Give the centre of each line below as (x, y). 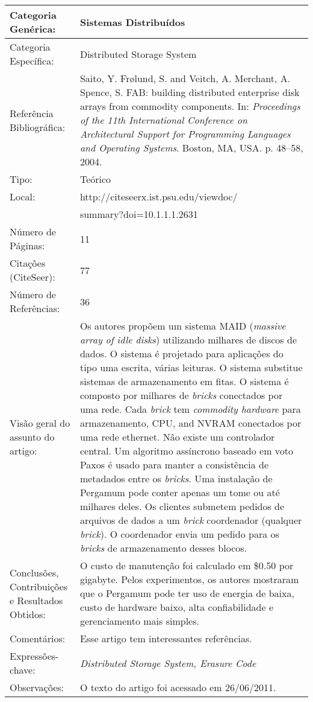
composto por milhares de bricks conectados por (181, 395)
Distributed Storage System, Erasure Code (168, 663)
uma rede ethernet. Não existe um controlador (177, 437)
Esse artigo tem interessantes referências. (166, 638)
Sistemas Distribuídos (132, 22)
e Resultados (36, 600)
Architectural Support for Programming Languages (185, 134)
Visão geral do (40, 423)
